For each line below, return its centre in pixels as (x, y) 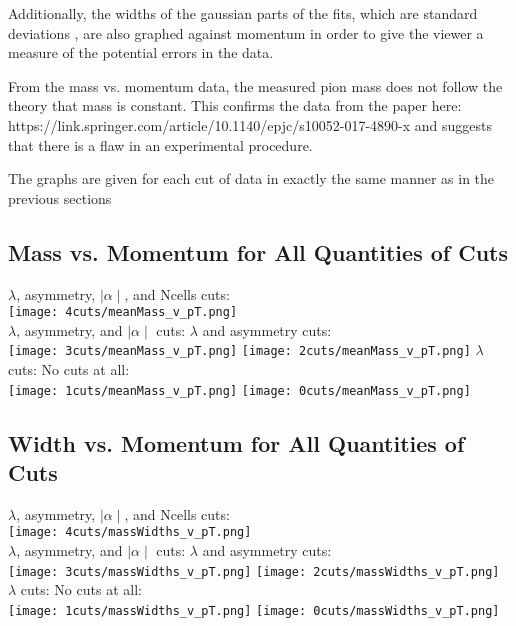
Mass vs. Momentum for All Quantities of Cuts (258, 251)
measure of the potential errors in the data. (141, 52)
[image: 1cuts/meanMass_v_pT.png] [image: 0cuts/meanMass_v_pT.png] (239, 390)
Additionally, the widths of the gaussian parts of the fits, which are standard (243, 13)
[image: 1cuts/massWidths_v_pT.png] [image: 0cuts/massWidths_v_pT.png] (254, 610)
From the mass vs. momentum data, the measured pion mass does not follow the (255, 85)
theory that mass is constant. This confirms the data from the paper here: (235, 105)
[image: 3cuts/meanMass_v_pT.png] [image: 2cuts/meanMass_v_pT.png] (239, 351)
